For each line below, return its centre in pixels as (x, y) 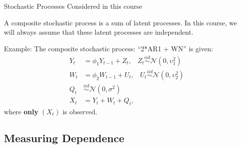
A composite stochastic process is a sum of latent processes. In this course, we (120, 22)
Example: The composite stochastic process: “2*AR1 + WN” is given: (109, 48)
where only (21, 111)
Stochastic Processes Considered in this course (73, 6)
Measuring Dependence (64, 137)
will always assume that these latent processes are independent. (99, 32)
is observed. (80, 111)
